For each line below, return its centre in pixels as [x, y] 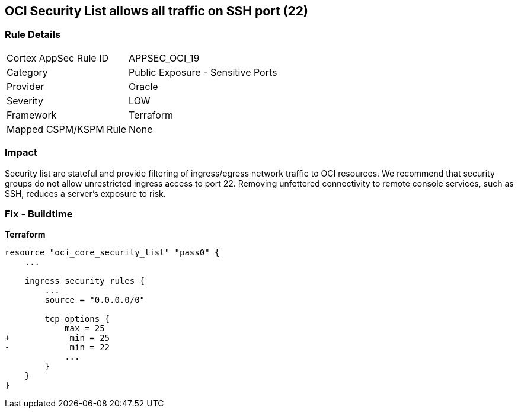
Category [27, 72]
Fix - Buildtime [39, 214]
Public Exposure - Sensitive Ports [203, 72]
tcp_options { [77, 319]
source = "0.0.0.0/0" [95, 300]
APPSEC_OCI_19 [164, 58]
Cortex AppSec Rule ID [58, 58]
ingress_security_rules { [85, 281]
